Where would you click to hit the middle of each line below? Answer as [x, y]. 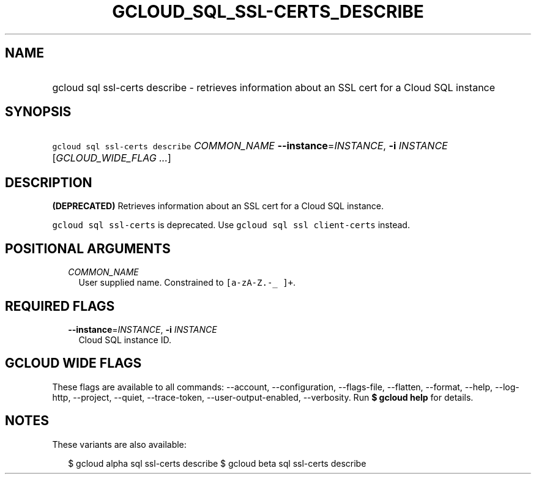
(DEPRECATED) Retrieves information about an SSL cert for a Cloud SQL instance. [218, 206]
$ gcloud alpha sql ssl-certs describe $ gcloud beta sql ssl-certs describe [217, 463]
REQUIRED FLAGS [60, 306]
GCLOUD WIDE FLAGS [73, 363]
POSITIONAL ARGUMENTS [88, 248]
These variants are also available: [119, 444]
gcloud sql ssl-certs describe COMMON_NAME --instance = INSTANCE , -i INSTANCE [250, 146]
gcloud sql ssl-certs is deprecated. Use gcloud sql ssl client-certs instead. [231, 225]
